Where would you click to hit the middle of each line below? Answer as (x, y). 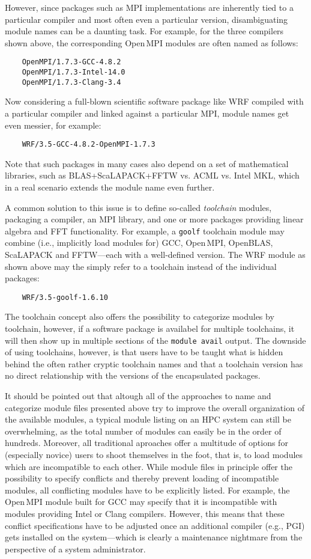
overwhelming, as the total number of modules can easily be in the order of (143, 431)
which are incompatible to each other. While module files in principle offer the (149, 466)
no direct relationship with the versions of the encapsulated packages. (133, 375)
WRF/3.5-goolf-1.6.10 (65, 297)
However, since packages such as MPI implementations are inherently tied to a (149, 7)
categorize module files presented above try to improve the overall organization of (155, 407)
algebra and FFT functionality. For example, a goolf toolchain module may (145, 231)
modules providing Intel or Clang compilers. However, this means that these (145, 513)
